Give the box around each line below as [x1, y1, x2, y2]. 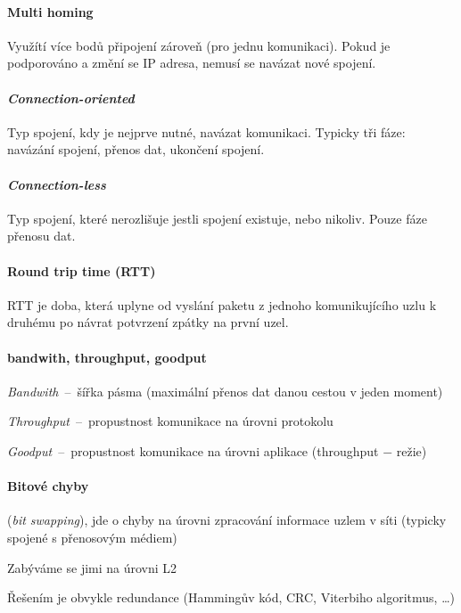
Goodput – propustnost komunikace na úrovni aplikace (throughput [7, 441, 379, 460]
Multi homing [7, 2, 94, 20]
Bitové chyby [7, 477, 89, 495]
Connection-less [7, 175, 106, 193]
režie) [396, 441, 427, 460]
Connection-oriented [7, 88, 135, 107]
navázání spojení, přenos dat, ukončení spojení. [7, 140, 265, 159]
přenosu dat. [7, 226, 76, 245]
